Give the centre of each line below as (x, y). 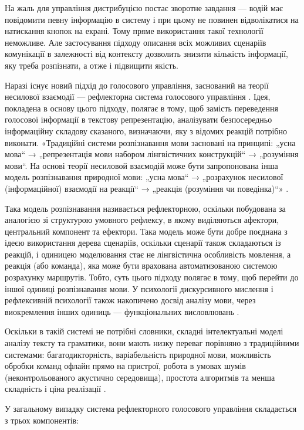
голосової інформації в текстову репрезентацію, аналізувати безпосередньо (139, 119)
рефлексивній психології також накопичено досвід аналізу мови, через (130, 300)
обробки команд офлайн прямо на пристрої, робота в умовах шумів (125, 366)
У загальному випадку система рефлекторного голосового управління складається (151, 408)
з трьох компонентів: (42, 420)
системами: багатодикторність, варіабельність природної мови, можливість (138, 354)
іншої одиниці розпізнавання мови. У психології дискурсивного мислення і (139, 288)
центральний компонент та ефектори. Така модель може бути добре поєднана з (146, 231)
